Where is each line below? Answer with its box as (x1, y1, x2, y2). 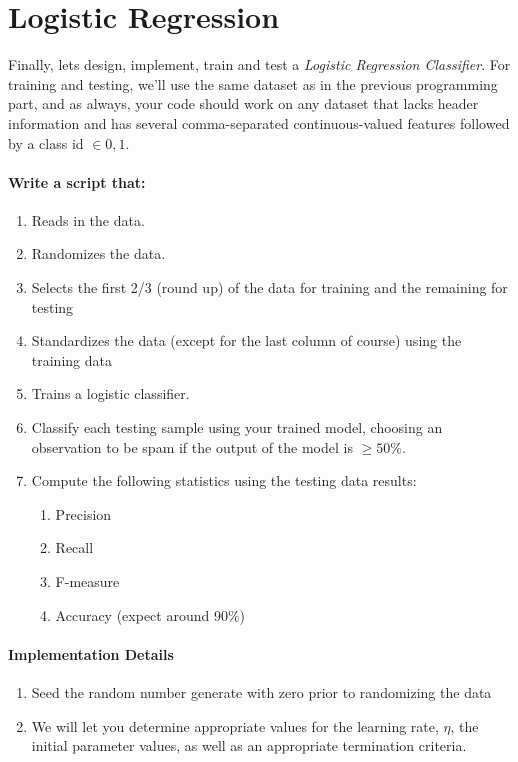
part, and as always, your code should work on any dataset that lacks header (8, 93, 479, 114)
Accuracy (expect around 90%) (55, 604, 246, 625)
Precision (55, 503, 112, 524)
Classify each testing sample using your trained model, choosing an (31, 417, 443, 438)
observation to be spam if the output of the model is (31, 436, 353, 457)
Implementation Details (8, 643, 174, 664)
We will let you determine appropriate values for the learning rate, (31, 715, 439, 736)
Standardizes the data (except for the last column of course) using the (31, 330, 462, 351)
